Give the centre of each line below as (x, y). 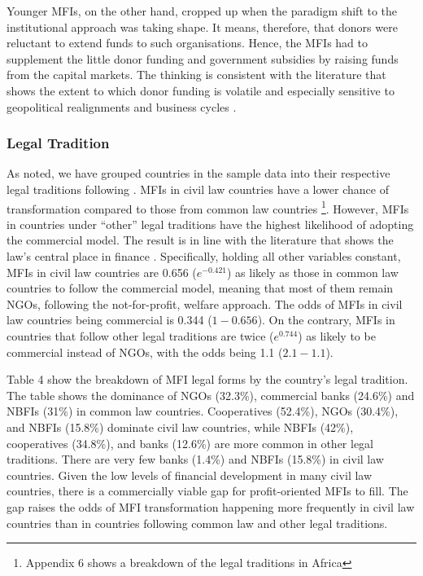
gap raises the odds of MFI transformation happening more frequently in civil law (211, 506)
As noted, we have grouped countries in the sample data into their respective (198, 173)
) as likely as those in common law (313, 272)
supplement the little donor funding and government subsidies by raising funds (203, 58)
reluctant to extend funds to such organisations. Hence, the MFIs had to (187, 43)
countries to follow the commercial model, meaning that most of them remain (200, 288)
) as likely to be (337, 335)
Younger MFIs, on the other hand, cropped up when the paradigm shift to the (202, 11)
